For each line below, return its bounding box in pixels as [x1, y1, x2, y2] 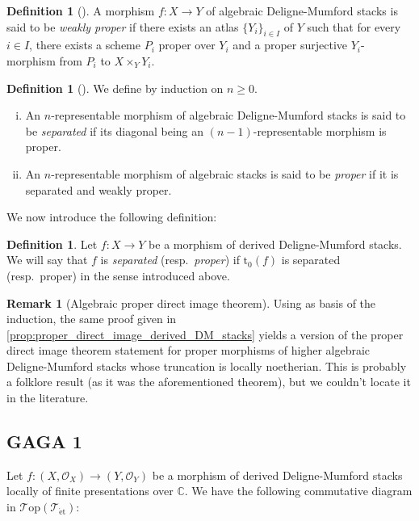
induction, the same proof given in [6, 310, 177, 327]
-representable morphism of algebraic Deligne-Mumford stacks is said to [51, 107, 406, 124]
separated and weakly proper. [25, 181, 172, 198]
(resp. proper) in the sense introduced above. [6, 267, 230, 284]
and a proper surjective [233, 36, 348, 53]
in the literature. [6, 389, 89, 406]
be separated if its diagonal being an [25, 122, 204, 139]
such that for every [307, 18, 401, 35]
